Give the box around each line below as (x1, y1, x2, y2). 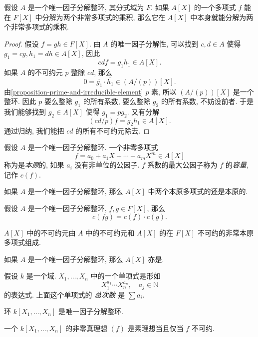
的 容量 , (225, 159, 249, 170)
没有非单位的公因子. (74, 159, 140, 170)
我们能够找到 (4, 106, 46, 116)
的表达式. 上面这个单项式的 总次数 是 (4, 289, 125, 299)
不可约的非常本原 (197, 227, 254, 237)
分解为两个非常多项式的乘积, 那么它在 (42, 11, 166, 22)
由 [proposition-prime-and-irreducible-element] (4, 86, 143, 96)
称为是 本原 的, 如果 (4, 159, 64, 170)
